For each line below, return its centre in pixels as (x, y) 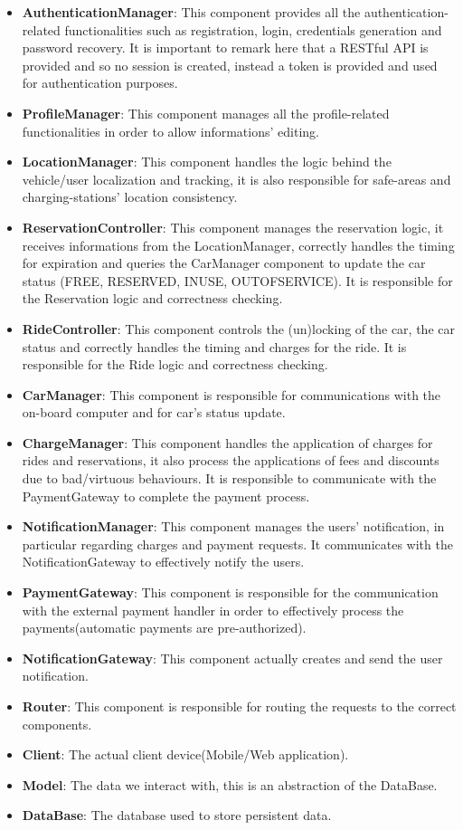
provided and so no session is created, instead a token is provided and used (230, 65)
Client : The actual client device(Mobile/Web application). (185, 754)
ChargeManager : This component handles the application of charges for (227, 442)
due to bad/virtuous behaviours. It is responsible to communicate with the (229, 478)
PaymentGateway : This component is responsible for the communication (230, 592)
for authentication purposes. (100, 83)
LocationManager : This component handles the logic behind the (207, 162)
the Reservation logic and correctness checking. (152, 298)
